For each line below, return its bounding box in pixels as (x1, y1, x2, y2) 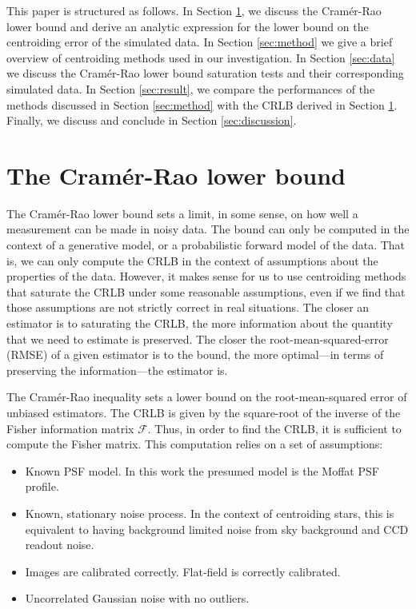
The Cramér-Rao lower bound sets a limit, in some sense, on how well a (6, 205, 358, 221)
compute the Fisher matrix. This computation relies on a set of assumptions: (6, 436, 383, 452)
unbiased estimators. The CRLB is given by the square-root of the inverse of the (6, 404, 401, 420)
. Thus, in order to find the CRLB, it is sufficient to (147, 420, 402, 436)
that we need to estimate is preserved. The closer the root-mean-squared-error (6, 330, 389, 347)
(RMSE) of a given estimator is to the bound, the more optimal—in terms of (6, 346, 384, 363)
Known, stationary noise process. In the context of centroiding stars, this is (25, 504, 394, 521)
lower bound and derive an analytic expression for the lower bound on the (6, 18, 369, 34)
